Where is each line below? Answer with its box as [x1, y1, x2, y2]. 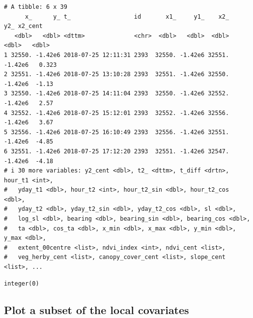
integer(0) [4, 280, 39, 287]
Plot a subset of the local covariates [4, 302, 189, 317]
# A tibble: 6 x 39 [4, 3, 67, 10]
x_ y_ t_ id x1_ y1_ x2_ [25, 13, 229, 20]
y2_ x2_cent [4, 23, 43, 30]
